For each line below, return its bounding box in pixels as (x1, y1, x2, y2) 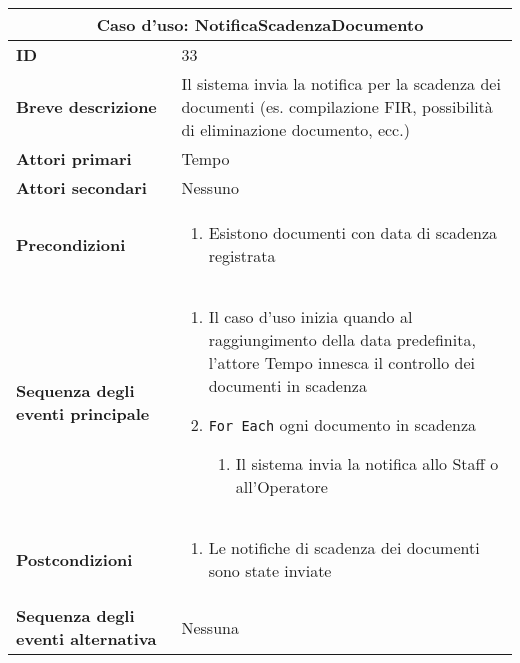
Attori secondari (16, 176, 147, 199)
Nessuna (181, 615, 239, 639)
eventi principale (16, 401, 150, 425)
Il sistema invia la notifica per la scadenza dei (181, 72, 501, 95)
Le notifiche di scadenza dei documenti (208, 536, 480, 559)
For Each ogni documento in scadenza (208, 413, 476, 436)
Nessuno (181, 176, 239, 199)
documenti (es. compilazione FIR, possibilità (181, 95, 493, 118)
